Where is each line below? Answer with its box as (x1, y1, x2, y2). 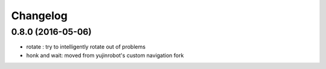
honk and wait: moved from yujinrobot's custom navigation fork (26, 52, 184, 59)
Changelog (11, 9, 68, 22)
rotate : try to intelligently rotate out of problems (26, 43, 146, 50)
